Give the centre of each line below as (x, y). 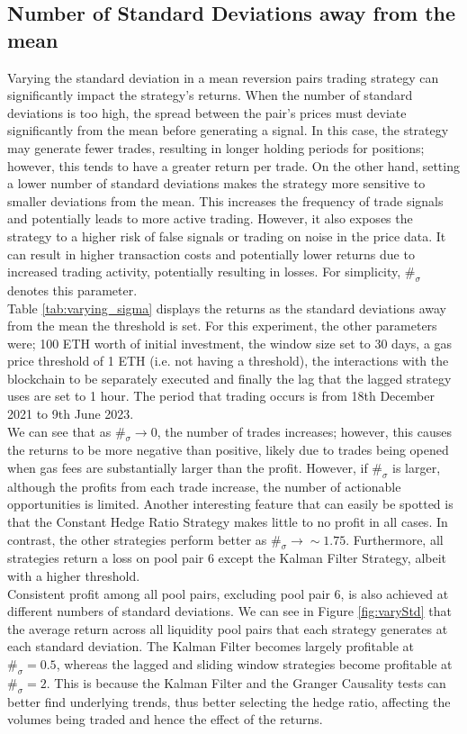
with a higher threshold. (74, 576)
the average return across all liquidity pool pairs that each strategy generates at (228, 628)
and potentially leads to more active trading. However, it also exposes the (210, 218)
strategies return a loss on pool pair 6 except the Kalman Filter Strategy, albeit (227, 558)
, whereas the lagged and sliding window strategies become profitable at (254, 664)
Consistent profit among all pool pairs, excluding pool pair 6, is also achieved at (228, 593)
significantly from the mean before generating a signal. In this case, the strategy (228, 130)
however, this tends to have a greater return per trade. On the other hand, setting (233, 165)
